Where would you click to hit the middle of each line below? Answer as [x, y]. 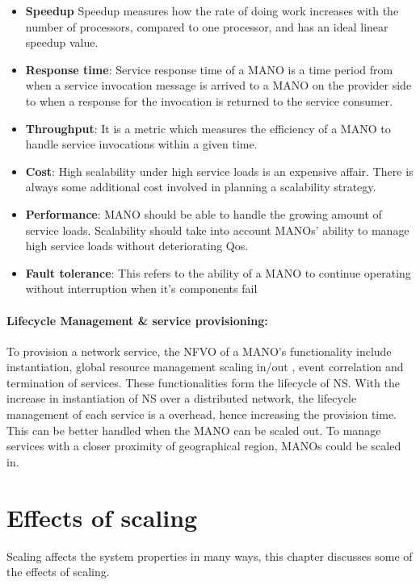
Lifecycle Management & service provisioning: [137, 320]
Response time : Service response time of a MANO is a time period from [209, 69]
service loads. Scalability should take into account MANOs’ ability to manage [217, 230]
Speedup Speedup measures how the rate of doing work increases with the [212, 10]
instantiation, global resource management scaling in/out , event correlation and [205, 367]
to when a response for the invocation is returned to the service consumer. [209, 100]
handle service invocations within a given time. [141, 144]
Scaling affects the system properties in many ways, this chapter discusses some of [210, 556]
